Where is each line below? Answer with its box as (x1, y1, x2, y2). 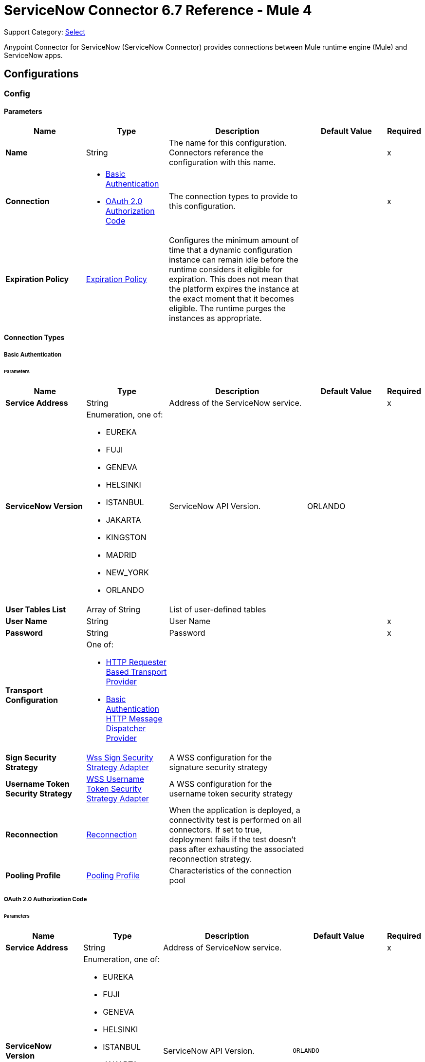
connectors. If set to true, (169, 824, 262, 834)
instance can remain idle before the (169, 254, 298, 265)
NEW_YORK (106, 567, 149, 577)
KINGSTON (106, 532, 147, 542)
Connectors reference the (169, 147, 263, 157)
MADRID (106, 550, 137, 560)
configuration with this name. (169, 157, 276, 167)
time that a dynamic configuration (169, 245, 293, 255)
